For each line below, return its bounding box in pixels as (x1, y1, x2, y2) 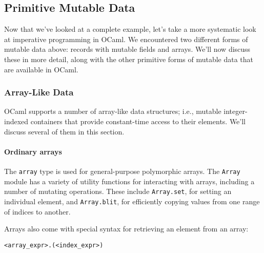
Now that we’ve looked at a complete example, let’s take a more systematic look (4, 24, 256, 34)
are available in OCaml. (4, 64, 78, 74)
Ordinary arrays (4, 146, 62, 157)
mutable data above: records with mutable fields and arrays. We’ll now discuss (4, 44, 251, 54)
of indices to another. (4, 206, 71, 217)
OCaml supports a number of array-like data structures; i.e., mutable (4, 106, 221, 116)
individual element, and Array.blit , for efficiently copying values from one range (4, 196, 260, 206)
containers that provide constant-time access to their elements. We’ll (30, 115, 246, 126)
